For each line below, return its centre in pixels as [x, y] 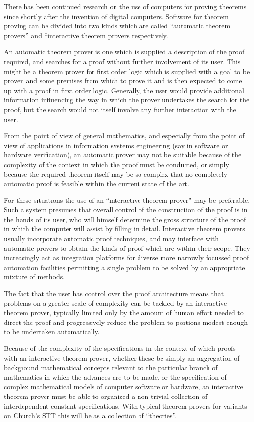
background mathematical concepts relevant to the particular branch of [111, 367]
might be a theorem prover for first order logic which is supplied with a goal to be [127, 71]
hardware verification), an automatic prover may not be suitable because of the [123, 155]
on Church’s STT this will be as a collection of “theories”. [91, 415]
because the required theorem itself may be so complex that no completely [116, 174]
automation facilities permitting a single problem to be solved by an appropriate [125, 267]
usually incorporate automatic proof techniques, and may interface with [112, 238]
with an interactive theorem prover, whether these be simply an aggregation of [122, 358]
